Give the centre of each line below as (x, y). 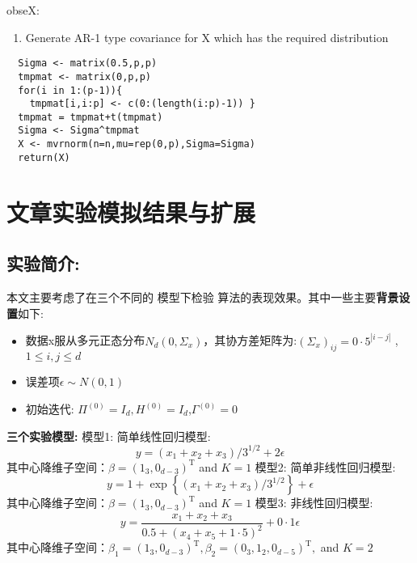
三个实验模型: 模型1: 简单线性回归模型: (109, 436)
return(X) (44, 157)
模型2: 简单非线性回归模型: (325, 466)
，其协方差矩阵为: (250, 340)
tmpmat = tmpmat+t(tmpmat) (91, 117)
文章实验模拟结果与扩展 (131, 212)
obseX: (23, 10)
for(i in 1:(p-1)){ (70, 90)
